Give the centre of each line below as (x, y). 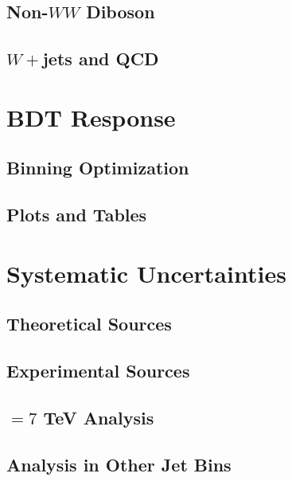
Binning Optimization (98, 168)
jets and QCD (101, 59)
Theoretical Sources (89, 324)
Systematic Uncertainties (146, 273)
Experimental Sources (98, 371)
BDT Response (91, 117)
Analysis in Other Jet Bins (119, 464)
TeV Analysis (99, 417)
